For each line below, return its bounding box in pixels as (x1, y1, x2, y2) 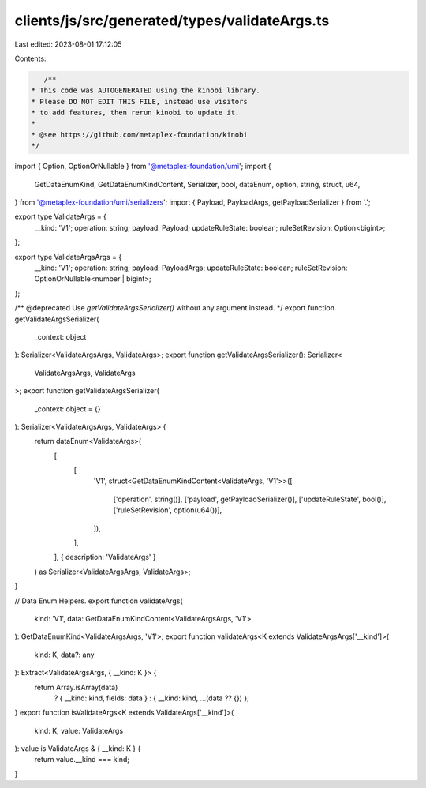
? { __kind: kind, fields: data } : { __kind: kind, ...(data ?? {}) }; (54, 693, 250, 703)
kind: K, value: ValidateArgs (34, 726, 124, 735)
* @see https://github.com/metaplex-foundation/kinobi (31, 130, 248, 139)
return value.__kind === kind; (34, 755, 130, 764)
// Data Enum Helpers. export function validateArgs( (14, 596, 183, 606)
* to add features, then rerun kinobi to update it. (31, 108, 240, 118)
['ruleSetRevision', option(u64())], (113, 505, 222, 515)
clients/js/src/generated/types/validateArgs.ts (14, 12, 330, 29)
